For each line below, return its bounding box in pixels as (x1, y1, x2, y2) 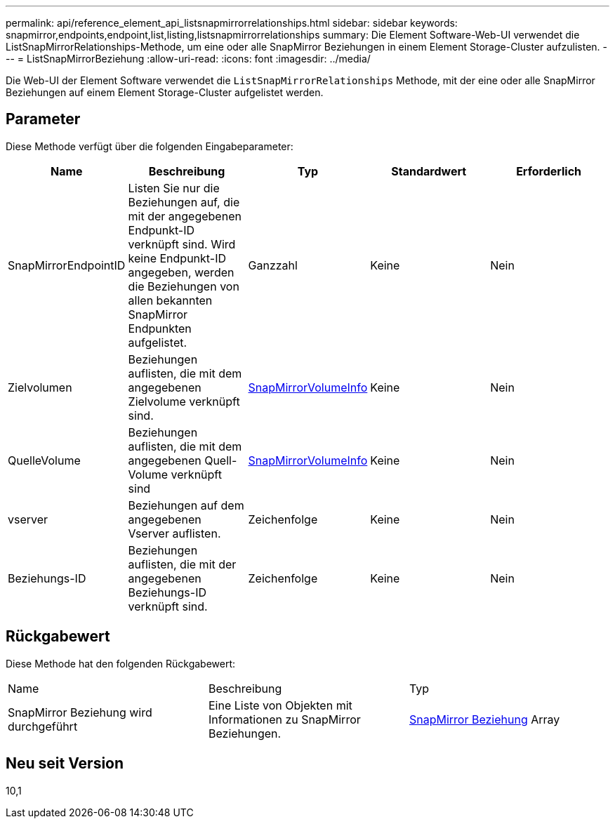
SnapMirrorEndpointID (8, 258, 126, 272)
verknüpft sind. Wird (128, 237, 236, 251)
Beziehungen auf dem (128, 498, 244, 512)
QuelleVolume (8, 453, 81, 467)
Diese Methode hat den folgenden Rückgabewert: (6, 657, 236, 670)
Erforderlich (516, 164, 582, 178)
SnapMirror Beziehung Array (409, 712, 560, 726)
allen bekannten (128, 293, 213, 307)
